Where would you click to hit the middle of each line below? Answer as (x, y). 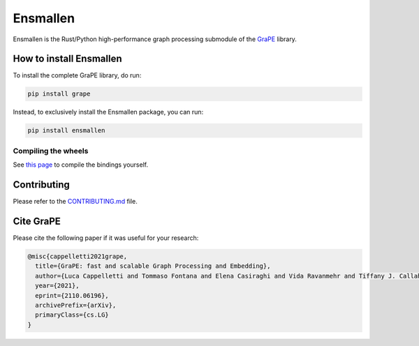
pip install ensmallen (66, 130)
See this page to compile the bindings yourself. (81, 165)
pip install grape (59, 94)
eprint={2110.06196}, (72, 295)
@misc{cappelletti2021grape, (78, 256)
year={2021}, (57, 286)
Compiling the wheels (51, 151)
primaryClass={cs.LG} (72, 315)
